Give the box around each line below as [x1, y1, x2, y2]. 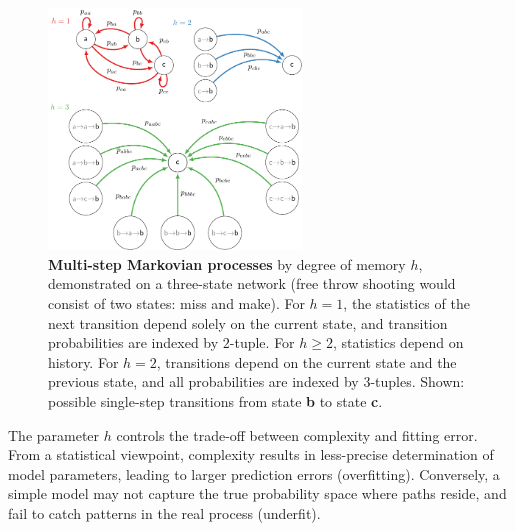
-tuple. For [229, 332, 295, 353]
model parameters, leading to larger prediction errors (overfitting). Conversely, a [8, 463, 500, 484]
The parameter [8, 424, 100, 445]
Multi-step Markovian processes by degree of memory [48, 253, 406, 274]
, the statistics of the [343, 293, 470, 313]
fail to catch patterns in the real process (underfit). [8, 502, 321, 523]
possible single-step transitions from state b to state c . [48, 390, 383, 411]
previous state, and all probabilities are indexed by [48, 371, 359, 392]
